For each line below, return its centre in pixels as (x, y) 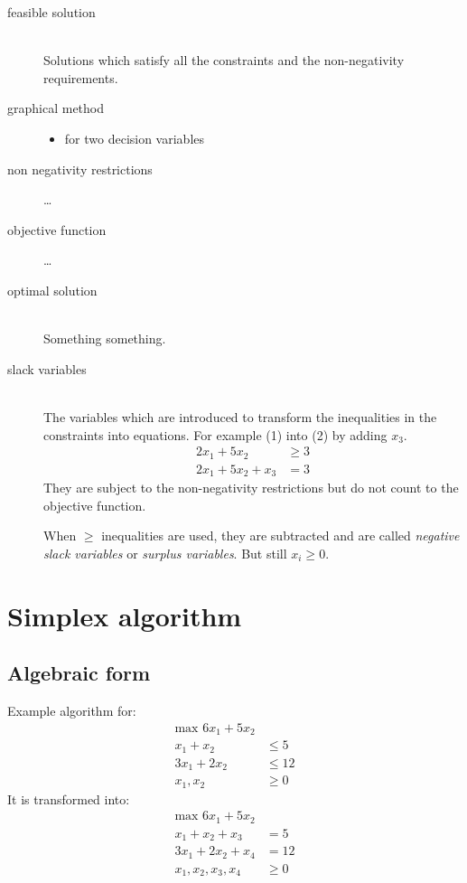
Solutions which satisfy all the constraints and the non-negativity (224, 60)
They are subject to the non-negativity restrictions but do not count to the (251, 488)
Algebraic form (79, 673)
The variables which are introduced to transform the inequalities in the (240, 416)
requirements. (81, 77)
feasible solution (51, 12)
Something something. (105, 338)
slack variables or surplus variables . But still (165, 553)
